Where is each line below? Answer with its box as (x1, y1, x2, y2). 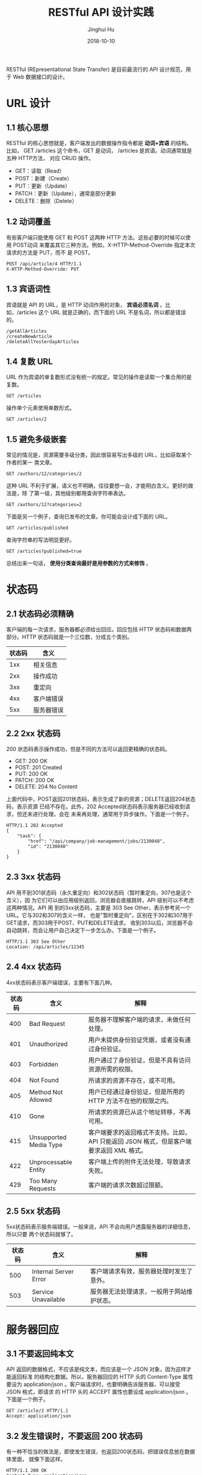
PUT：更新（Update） (14, 182, 71, 190)
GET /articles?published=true (6, 548, 82, 554)
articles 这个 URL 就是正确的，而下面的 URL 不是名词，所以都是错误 (19, 308, 186, 316)
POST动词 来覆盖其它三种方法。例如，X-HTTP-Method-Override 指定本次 (13, 241, 195, 249)
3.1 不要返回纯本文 (6, 1349, 74, 1359)
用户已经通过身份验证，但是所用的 (88, 1087, 185, 1096)
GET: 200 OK (14, 758, 48, 764)
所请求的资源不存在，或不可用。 (88, 1076, 179, 1084)
